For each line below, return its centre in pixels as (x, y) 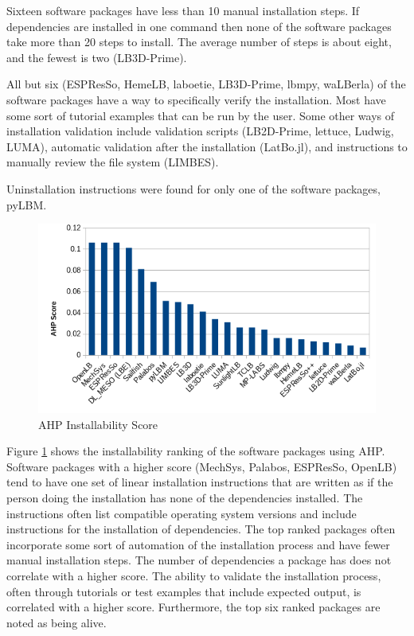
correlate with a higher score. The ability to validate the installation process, (194, 575)
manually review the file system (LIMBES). (113, 162)
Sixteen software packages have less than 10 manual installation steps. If (183, 10)
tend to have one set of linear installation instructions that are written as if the (200, 482)
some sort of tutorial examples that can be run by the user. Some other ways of (201, 115)
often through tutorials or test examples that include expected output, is (184, 591)
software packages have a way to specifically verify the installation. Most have (196, 99)
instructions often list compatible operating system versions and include (182, 513)
